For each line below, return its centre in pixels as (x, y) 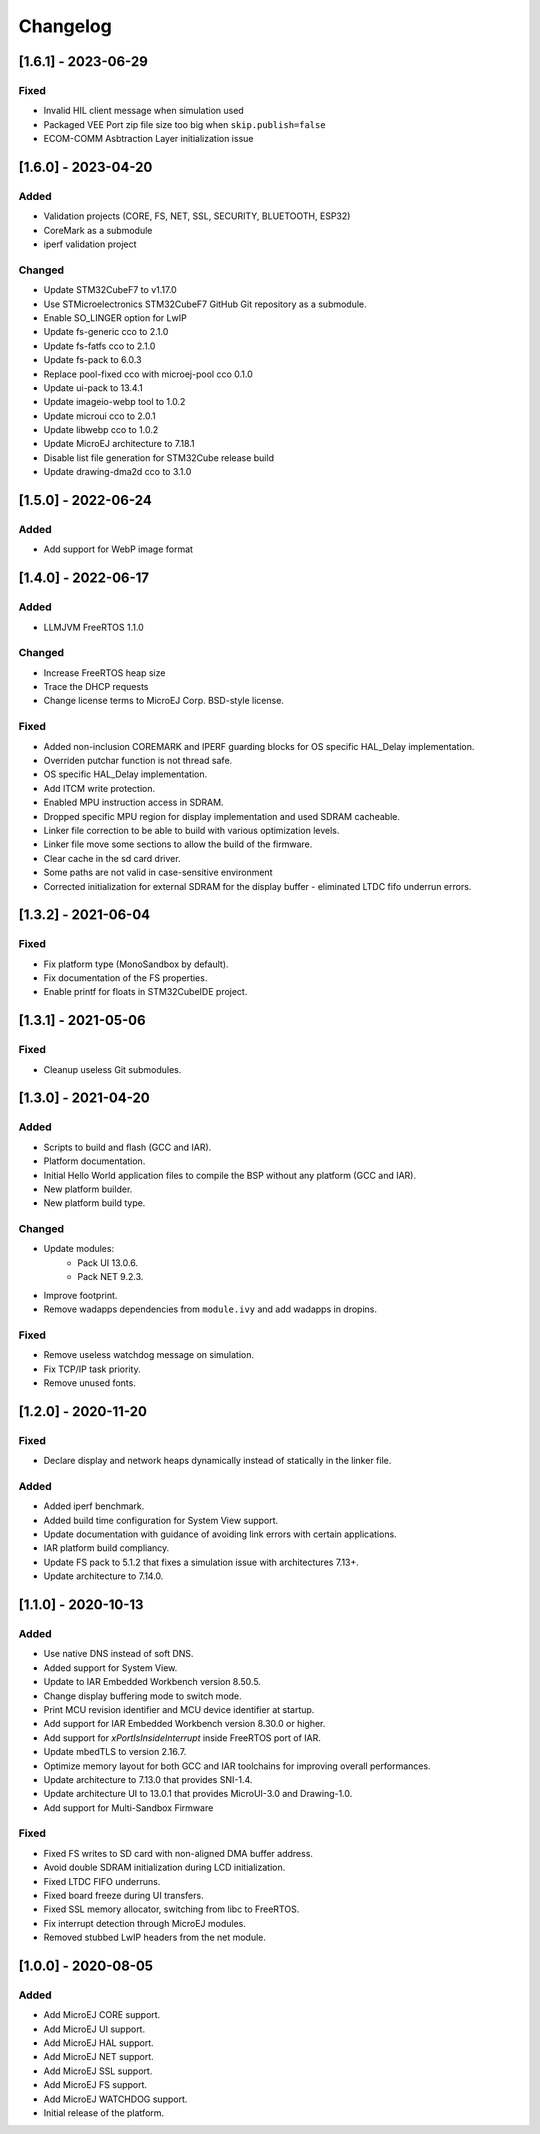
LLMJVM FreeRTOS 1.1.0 (93, 627)
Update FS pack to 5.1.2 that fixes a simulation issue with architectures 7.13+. (201, 1562)
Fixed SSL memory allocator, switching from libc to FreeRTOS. (171, 1909)
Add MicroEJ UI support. (94, 2029)
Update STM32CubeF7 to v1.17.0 (110, 290)
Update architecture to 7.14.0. (103, 1576)
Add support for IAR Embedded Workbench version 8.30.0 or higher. (184, 1724)
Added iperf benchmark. (94, 1506)
